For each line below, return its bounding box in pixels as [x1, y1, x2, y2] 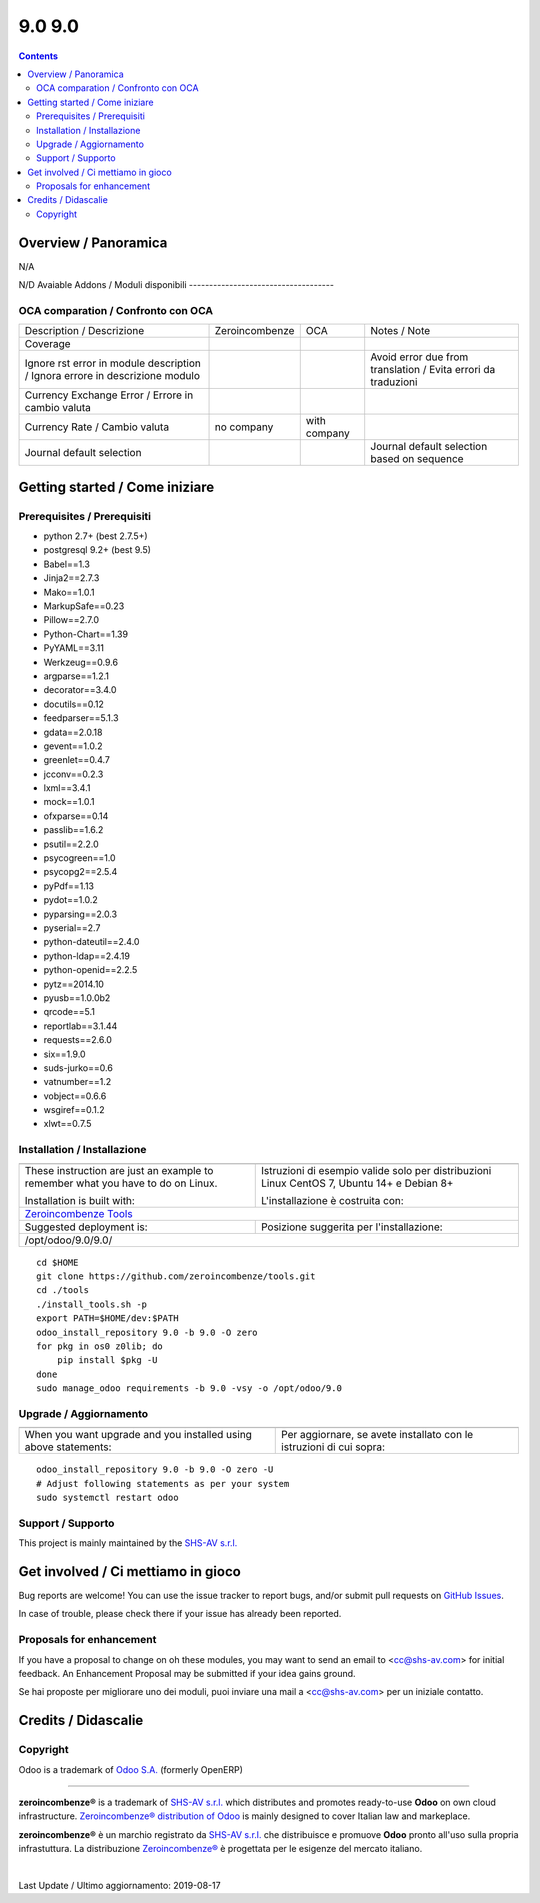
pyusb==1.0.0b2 [43, 991, 111, 1004]
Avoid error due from [370, 350, 469, 364]
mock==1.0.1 [43, 796, 95, 808]
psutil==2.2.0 [43, 838, 99, 850]
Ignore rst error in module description [24, 356, 202, 370]
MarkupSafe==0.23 [43, 600, 125, 612]
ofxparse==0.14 [43, 810, 109, 822]
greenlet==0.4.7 [43, 754, 110, 766]
